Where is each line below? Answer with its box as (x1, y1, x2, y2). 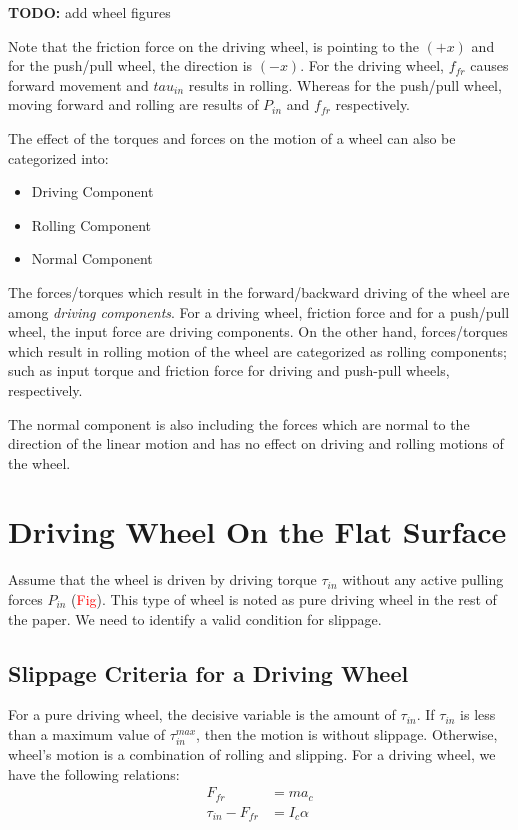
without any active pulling (342, 569, 504, 590)
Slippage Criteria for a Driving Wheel (8, 657, 409, 688)
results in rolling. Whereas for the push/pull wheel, (188, 74, 502, 95)
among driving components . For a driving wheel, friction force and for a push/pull (8, 301, 510, 322)
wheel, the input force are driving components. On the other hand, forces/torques (8, 321, 508, 342)
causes (470, 55, 509, 76)
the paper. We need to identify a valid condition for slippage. (8, 608, 382, 629)
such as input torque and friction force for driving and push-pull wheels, (8, 360, 450, 381)
